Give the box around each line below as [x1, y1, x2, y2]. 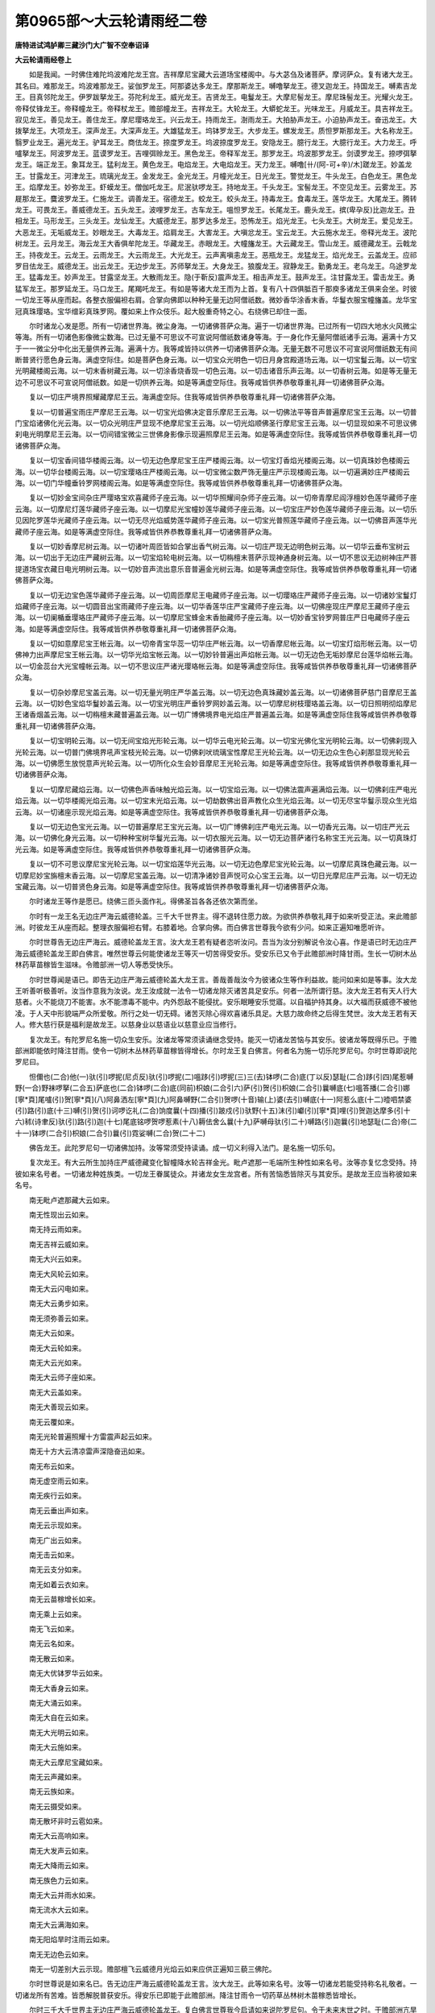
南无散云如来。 [28, 1653, 79, 1663]
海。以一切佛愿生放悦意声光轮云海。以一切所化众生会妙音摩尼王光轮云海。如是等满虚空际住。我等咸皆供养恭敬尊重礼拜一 [14, 758, 417, 768]
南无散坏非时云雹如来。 [28, 1817, 107, 1826]
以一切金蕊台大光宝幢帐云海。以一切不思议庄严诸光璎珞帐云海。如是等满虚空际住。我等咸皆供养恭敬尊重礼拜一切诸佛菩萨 [14, 661, 417, 671]
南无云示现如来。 [28, 1520, 86, 1530]
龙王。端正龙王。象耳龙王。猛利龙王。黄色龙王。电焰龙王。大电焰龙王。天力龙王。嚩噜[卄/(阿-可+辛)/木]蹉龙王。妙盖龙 [14, 159, 412, 169]
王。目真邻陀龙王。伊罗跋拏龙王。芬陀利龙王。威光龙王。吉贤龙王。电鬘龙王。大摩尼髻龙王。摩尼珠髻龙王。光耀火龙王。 [14, 93, 417, 102]
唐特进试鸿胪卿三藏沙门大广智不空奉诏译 [14, 40, 149, 50]
